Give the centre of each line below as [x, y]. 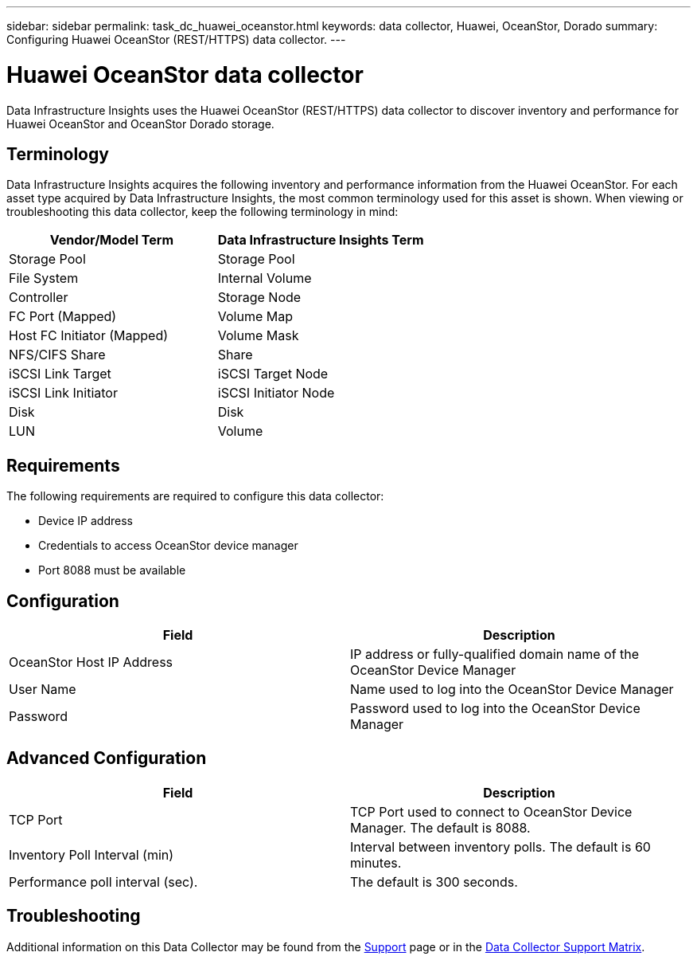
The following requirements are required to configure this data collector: [195, 496]
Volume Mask [258, 336]
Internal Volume [265, 278]
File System [44, 278]
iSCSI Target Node [273, 374]
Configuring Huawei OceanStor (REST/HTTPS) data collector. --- [176, 39]
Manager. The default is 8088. [440, 827]
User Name [43, 690]
